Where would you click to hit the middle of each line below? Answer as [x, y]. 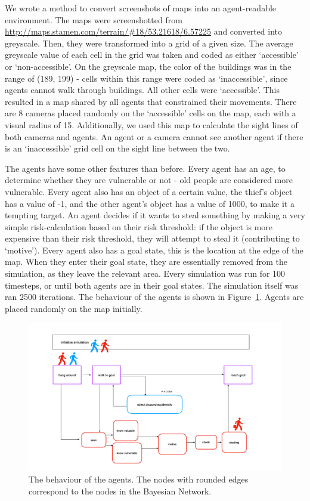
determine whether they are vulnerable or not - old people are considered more [149, 180]
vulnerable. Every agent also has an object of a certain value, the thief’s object [149, 191]
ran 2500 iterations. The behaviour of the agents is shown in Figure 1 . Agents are [154, 297]
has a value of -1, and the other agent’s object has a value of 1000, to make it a [150, 203]
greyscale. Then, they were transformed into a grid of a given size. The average [149, 43]
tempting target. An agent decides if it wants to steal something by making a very [155, 215]
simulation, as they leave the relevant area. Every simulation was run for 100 [145, 273]
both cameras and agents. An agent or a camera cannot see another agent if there [154, 136]
